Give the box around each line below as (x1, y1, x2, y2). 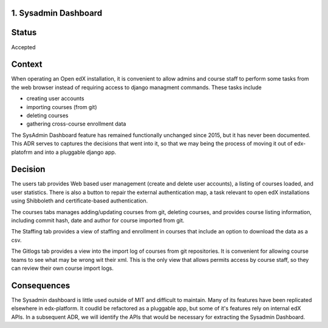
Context (11, 59, 43, 70)
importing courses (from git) (26, 103, 97, 110)
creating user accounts (26, 95, 84, 102)
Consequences (11, 280, 70, 290)
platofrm (11, 149, 33, 156)
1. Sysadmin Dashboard (11, 8, 103, 18)
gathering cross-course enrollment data (26, 120, 126, 127)
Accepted (11, 43, 36, 51)
